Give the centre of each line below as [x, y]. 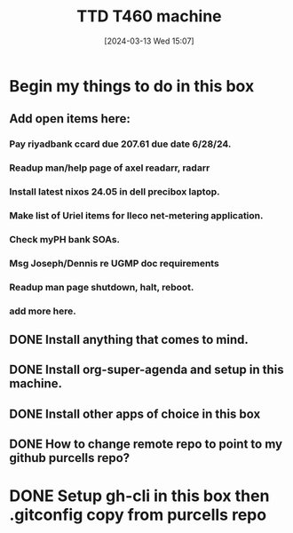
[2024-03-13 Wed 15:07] [149, 41]
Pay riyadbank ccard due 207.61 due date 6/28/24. [120, 144]
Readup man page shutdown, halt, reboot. [102, 287]
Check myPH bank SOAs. [65, 239]
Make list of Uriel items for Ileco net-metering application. [136, 216]
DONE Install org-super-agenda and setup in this [146, 370]
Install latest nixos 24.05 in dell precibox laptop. [115, 192]
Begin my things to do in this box [132, 86]
